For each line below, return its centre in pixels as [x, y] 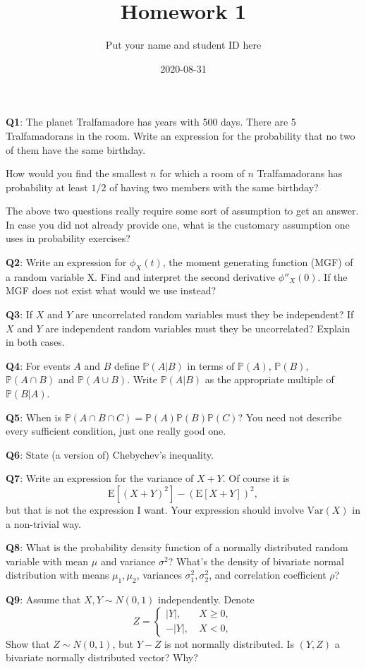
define [127, 365]
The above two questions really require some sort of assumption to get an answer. [182, 211]
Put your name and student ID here [183, 45]
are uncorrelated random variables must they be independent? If [215, 314]
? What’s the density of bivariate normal [256, 561]
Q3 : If [19, 314]
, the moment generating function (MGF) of [258, 262]
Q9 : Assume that [43, 599]
